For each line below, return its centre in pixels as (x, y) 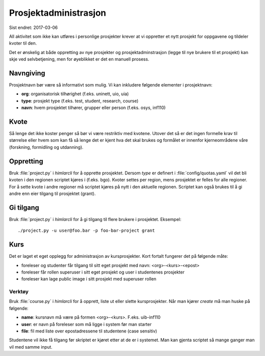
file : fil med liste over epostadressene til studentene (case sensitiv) (89, 331)
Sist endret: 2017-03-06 (33, 27)
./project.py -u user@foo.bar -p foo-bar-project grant (86, 231)
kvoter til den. (23, 43)
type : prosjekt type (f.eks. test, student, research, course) (80, 101)
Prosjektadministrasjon (58, 13)
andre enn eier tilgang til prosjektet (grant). (52, 193)
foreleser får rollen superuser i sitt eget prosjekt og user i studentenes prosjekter (103, 272)
